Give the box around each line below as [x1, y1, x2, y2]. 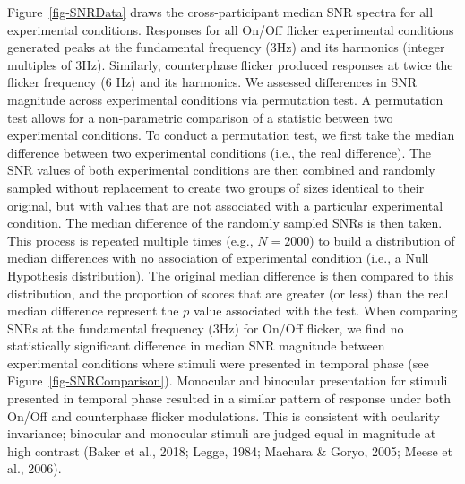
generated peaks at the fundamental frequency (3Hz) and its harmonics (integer [7, 38, 445, 56]
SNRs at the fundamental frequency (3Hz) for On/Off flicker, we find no [7, 318, 404, 337]
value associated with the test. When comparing [193, 301, 458, 320]
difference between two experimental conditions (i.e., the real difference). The [7, 143, 432, 161]
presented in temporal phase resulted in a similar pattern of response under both [7, 389, 452, 408]
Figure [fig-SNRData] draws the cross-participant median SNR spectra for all [7, 3, 434, 21]
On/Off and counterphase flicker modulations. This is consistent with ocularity [7, 406, 440, 425]
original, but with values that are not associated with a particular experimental [7, 195, 443, 214]
